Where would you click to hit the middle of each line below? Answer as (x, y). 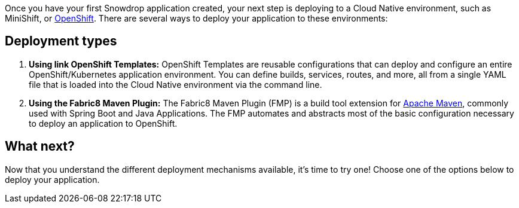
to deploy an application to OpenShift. (103, 123)
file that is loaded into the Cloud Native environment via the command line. (175, 84)
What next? (40, 146)
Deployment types (61, 41)
